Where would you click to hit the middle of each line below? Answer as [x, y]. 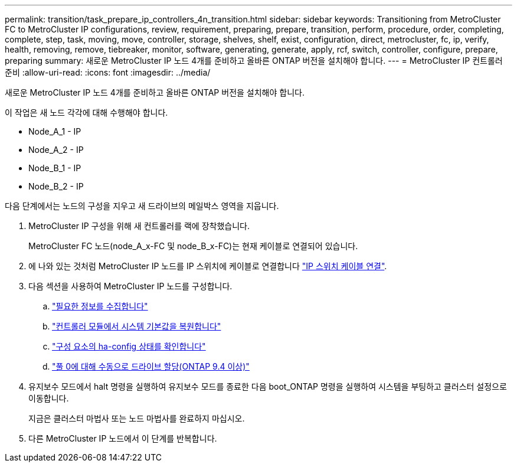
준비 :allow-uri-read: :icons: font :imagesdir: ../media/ [108, 72]
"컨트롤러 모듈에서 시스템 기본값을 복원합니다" [137, 326]
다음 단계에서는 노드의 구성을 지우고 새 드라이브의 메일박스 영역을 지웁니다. [142, 206]
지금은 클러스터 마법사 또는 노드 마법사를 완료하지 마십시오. [137, 418]
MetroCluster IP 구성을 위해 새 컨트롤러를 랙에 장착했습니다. [139, 226]
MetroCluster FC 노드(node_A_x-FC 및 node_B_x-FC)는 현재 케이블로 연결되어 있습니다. [193, 246]
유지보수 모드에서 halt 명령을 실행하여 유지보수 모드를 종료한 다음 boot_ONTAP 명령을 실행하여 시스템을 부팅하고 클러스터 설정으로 [268, 386]
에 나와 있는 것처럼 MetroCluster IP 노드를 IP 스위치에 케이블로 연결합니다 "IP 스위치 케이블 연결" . [208, 266]
